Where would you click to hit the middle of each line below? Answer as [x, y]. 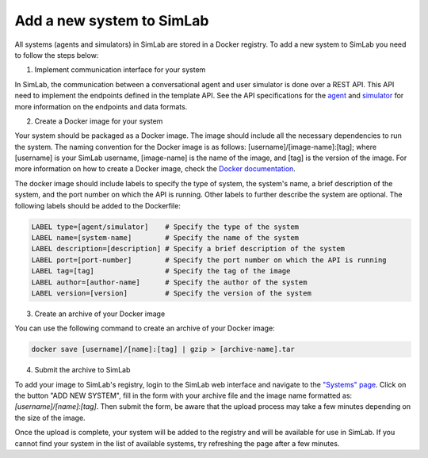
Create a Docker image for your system [99, 121]
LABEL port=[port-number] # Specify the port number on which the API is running [209, 260]
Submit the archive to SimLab [82, 370]
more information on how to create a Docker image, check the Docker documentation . [155, 169]
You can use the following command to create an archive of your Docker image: [145, 328]
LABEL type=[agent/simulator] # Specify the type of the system [165, 227]
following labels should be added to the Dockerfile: [98, 205]
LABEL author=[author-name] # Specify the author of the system [169, 282]
